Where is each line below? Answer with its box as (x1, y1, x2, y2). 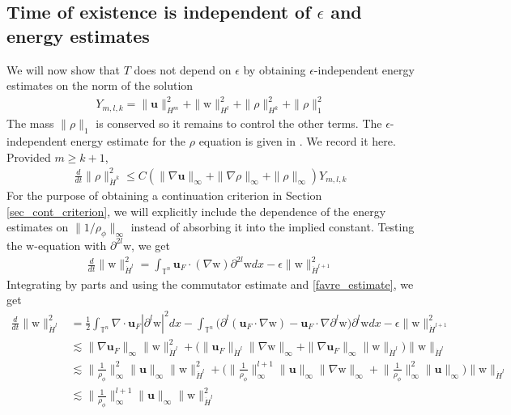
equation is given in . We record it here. (198, 132, 396, 149)
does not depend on (134, 61, 232, 78)
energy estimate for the (70, 132, 186, 149)
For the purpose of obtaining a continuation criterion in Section (6, 186, 322, 203)
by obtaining (243, 61, 306, 78)
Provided (6, 148, 51, 165)
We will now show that (6, 61, 121, 78)
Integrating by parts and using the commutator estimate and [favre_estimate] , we (6, 275, 414, 292)
